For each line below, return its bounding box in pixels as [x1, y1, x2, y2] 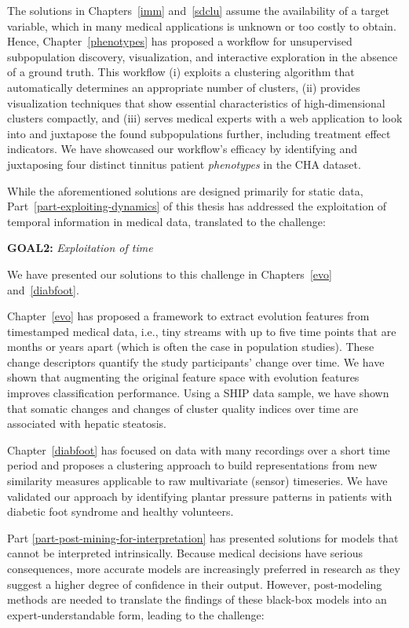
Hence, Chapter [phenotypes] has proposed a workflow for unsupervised [7, 33, 352, 49]
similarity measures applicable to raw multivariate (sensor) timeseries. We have [7, 473, 388, 489]
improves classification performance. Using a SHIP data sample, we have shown [7, 385, 389, 401]
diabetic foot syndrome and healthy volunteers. [7, 503, 234, 520]
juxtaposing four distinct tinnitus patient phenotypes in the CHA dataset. [7, 155, 361, 172]
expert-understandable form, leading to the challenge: [7, 606, 265, 623]
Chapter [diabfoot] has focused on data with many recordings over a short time [7, 441, 390, 458]
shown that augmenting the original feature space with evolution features [7, 369, 360, 385]
